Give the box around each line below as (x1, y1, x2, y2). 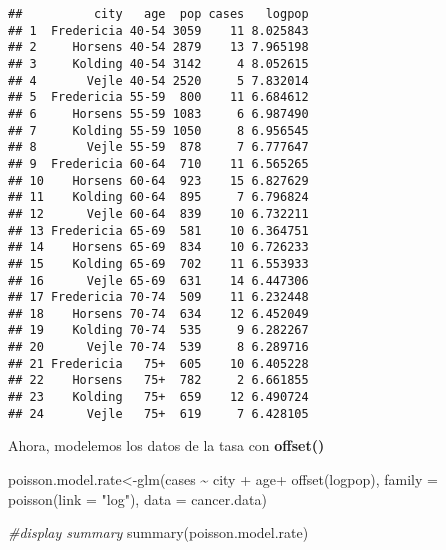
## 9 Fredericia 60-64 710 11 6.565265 (8, 156, 309, 171)
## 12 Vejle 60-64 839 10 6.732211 (8, 206, 309, 221)
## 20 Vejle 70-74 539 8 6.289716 (8, 340, 309, 355)
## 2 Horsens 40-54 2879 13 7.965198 (8, 40, 309, 55)
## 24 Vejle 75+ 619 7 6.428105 (8, 406, 309, 421)
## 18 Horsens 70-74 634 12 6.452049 (8, 306, 309, 321)
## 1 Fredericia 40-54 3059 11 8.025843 (8, 23, 309, 38)
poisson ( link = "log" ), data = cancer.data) (8, 488, 267, 509)
